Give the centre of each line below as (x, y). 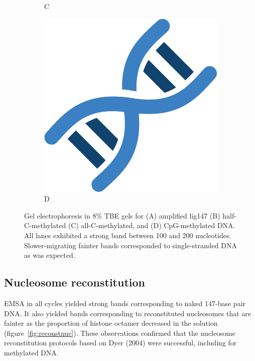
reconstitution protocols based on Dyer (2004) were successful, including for (120, 343)
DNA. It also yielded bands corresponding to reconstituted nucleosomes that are (127, 313)
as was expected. (50, 255)
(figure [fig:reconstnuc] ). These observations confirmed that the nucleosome (120, 333)
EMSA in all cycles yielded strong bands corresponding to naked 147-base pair (125, 303)
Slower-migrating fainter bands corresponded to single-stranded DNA (131, 245)
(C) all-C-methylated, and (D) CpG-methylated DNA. (152, 225)
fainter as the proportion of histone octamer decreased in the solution (111, 323)
